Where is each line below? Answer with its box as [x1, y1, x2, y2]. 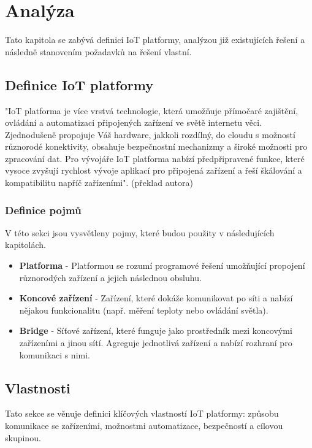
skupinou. [5, 431, 41, 444]
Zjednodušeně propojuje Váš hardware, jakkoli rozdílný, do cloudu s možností [5, 128, 295, 141]
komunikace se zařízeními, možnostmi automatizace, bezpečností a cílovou [5, 419, 283, 432]
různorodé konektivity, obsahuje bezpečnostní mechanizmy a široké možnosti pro [5, 140, 308, 153]
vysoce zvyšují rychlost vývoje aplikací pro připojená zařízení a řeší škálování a [5, 164, 302, 177]
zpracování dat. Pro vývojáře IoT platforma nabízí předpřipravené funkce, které [5, 152, 305, 164]
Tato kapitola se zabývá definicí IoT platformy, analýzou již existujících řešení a [5, 33, 305, 46]
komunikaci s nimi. [19, 348, 90, 361]
